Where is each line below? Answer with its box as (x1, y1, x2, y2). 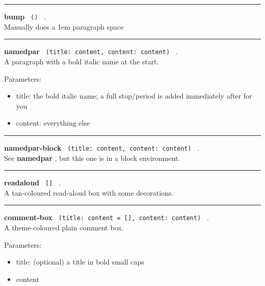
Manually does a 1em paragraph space (4, 21, 124, 32)
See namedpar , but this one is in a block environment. (4, 152, 180, 163)
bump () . (4, 11, 46, 21)
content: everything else (16, 117, 90, 128)
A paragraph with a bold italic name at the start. (4, 56, 159, 66)
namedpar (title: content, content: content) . (4, 46, 178, 57)
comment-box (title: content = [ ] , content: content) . (4, 212, 209, 223)
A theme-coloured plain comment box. (4, 222, 124, 233)
